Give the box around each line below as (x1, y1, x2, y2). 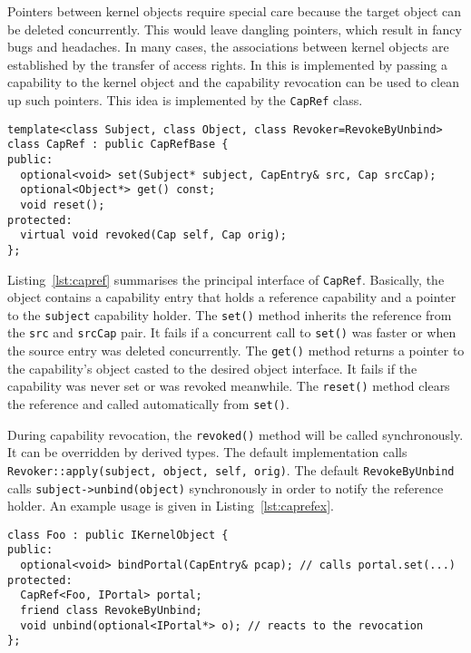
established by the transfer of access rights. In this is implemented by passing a (7, 54, 448, 73)
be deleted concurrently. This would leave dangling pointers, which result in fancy (7, 19, 462, 38)
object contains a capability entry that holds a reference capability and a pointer (7, 288, 456, 307)
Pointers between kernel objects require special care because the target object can (7, 2, 462, 20)
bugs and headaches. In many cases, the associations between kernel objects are (7, 37, 449, 56)
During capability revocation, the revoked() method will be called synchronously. (7, 424, 464, 443)
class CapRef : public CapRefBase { (7, 138, 229, 151)
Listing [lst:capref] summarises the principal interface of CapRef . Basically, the (7, 269, 445, 288)
